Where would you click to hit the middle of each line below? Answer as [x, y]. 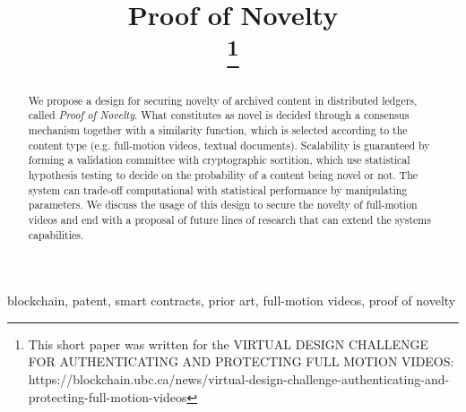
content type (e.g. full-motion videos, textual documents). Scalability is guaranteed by [229, 145]
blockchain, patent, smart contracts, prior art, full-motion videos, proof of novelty [232, 300]
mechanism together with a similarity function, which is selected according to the [218, 130]
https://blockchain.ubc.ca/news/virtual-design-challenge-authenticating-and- [239, 379]
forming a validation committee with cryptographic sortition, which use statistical [219, 160]
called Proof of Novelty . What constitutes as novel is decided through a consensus [219, 115]
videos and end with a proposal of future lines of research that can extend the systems [229, 219]
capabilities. [56, 234]
